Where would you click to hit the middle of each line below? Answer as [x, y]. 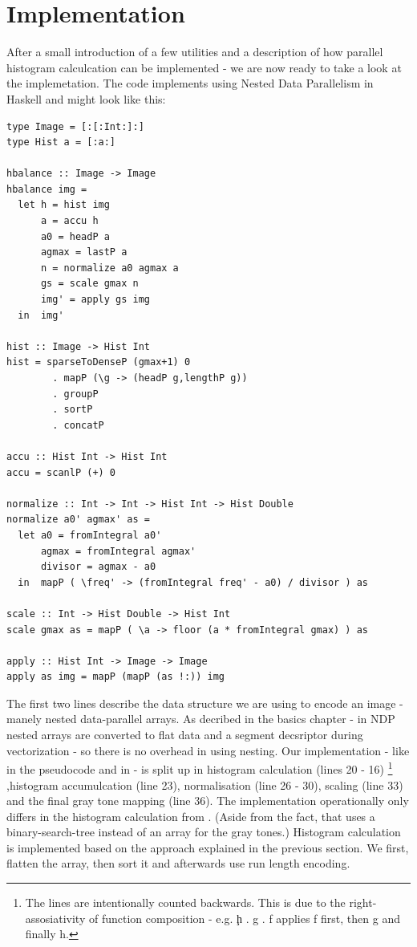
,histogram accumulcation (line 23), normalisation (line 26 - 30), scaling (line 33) [205, 784]
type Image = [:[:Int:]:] [75, 126]
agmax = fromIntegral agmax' [118, 551]
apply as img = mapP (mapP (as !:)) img [116, 677]
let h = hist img [64, 205]
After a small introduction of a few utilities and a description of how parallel [195, 52]
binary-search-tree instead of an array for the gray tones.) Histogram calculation [204, 832]
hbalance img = [47, 189]
